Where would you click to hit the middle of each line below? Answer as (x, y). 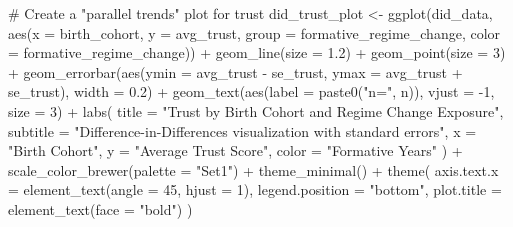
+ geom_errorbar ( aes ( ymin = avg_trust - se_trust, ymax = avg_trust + (235, 71)
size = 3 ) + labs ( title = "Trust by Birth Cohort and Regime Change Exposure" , (256, 110)
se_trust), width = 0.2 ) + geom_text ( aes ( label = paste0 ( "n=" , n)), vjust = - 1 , (251, 91)
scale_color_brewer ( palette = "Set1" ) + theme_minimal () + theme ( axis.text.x (253, 169)
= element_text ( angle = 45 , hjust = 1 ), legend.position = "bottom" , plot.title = (255, 189)
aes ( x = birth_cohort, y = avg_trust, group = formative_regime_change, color (254, 32)
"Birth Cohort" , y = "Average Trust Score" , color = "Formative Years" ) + (235, 150)
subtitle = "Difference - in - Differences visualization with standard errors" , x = (242, 130)
